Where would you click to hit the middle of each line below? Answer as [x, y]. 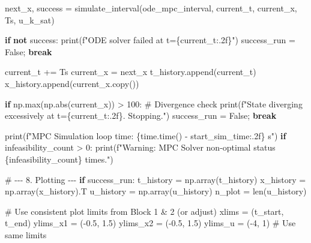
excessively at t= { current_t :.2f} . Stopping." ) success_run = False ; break [141, 115]
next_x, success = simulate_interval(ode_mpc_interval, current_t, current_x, [151, 8]
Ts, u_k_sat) [30, 19]
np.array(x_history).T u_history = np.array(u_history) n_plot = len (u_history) [156, 191]
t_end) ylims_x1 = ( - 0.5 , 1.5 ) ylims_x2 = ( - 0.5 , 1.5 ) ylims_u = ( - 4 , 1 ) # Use [150, 223]
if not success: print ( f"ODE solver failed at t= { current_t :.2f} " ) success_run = [150, 40]
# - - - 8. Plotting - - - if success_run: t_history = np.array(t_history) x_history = [155, 179]
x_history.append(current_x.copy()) [72, 83]
